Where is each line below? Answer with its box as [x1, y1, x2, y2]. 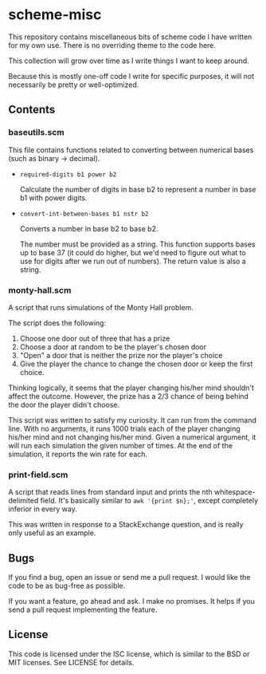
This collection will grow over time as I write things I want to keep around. [8, 56, 249, 65]
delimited [8, 496, 39, 506]
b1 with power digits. [19, 193, 88, 203]
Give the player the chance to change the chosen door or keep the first [19, 359, 253, 369]
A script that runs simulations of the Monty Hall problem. [8, 302, 194, 312]
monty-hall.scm [8, 285, 72, 296]
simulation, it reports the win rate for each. [8, 449, 148, 459]
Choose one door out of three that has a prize [19, 333, 170, 343]
